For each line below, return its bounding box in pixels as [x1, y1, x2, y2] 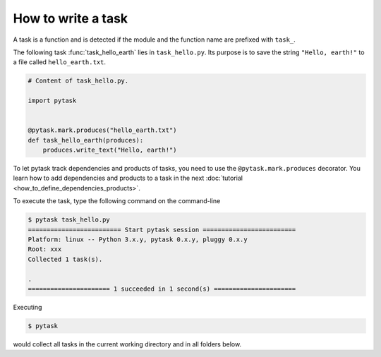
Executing [13, 303, 42, 311]
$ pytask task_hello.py [28, 216, 111, 224]
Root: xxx [28, 246, 62, 253]
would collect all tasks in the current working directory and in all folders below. [13, 339, 242, 349]
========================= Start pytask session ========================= [28, 226, 296, 234]
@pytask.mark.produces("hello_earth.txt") [28, 126, 177, 134]
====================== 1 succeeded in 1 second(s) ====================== [28, 284, 296, 293]
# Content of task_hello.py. [28, 77, 129, 85]
